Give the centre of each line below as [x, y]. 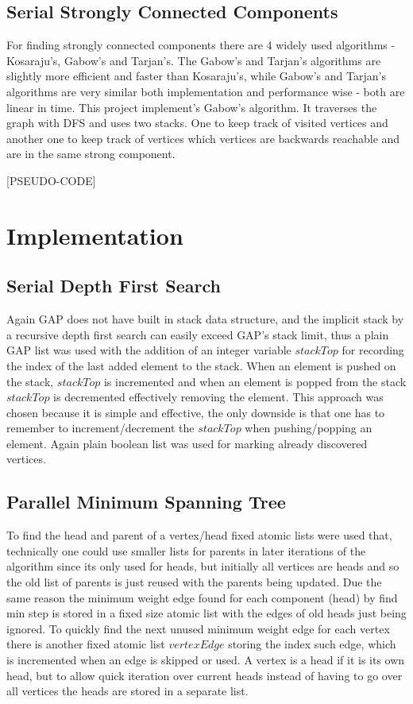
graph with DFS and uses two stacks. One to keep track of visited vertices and [197, 123]
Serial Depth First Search [114, 286]
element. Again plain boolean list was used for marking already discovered [187, 443]
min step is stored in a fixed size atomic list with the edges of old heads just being [206, 613]
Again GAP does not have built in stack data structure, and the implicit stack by [205, 319]
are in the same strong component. [91, 154]
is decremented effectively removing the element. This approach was [218, 397]
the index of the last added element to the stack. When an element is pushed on [201, 365]
